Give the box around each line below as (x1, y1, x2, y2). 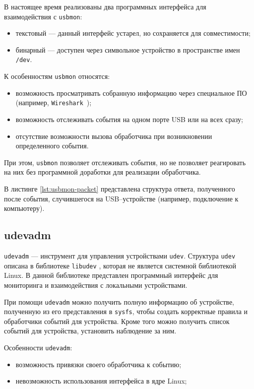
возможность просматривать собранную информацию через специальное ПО (15, 87, 247, 98)
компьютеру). (4, 203, 45, 213)
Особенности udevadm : (4, 342, 72, 353)
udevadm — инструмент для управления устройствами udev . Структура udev (4, 251, 236, 261)
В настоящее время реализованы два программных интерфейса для (4, 1, 206, 11)
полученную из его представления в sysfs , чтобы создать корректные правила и (4, 306, 248, 317)
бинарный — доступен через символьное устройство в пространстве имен (15, 44, 240, 55)
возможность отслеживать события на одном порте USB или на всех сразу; (15, 114, 243, 124)
